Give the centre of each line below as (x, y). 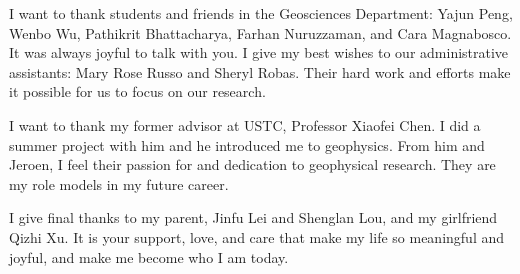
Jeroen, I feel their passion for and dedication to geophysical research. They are (252, 164)
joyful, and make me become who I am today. (149, 256)
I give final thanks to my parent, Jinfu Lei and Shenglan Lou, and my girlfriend (253, 217)
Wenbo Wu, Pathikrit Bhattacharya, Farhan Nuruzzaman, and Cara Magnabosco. (260, 32)
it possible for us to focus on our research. (137, 91)
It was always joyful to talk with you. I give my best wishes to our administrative (259, 52)
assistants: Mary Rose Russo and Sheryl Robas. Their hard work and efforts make (260, 71)
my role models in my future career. (119, 183)
